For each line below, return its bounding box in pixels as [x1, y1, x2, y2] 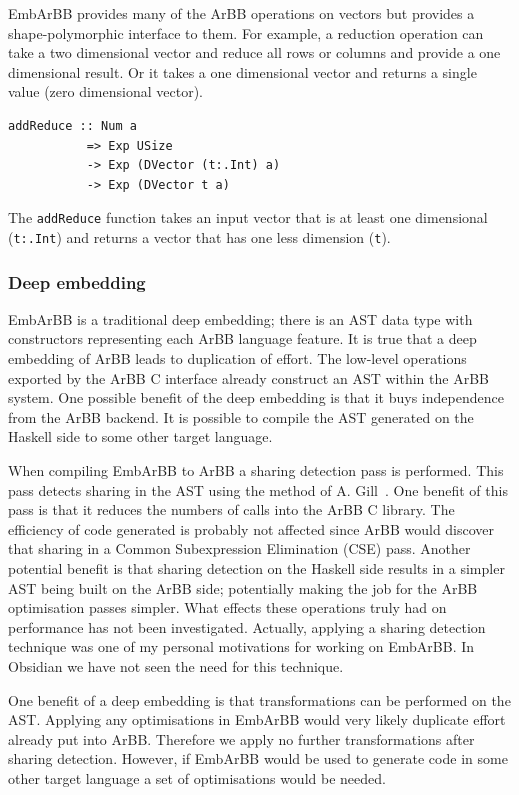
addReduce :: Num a [8, 118, 137, 133]
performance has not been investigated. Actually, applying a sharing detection [8, 616, 486, 637]
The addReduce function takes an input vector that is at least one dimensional [8, 207, 488, 228]
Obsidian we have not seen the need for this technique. [8, 655, 344, 676]
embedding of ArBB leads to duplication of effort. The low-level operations [8, 348, 467, 369]
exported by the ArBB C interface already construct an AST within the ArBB [8, 367, 489, 388]
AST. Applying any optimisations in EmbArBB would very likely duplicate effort [8, 709, 506, 730]
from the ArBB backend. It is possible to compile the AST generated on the [8, 406, 474, 427]
